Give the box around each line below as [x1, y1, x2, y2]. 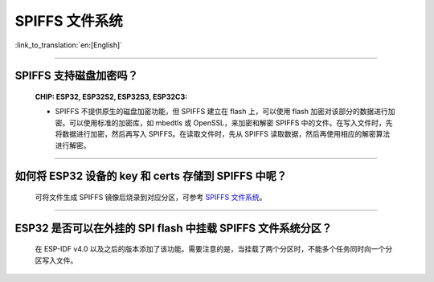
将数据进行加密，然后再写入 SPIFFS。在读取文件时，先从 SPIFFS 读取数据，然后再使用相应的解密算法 [55, 129, 391, 139]
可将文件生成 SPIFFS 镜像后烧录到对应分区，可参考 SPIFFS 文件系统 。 [35, 192, 267, 202]
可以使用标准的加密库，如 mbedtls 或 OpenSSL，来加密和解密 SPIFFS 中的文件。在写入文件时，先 [68, 117, 393, 128]
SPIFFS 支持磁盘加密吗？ [14, 69, 138, 83]
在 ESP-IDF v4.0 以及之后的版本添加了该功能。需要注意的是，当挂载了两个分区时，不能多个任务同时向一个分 [35, 244, 393, 254]
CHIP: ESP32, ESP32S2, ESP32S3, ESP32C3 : [35, 92, 188, 101]
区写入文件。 [35, 255, 78, 265]
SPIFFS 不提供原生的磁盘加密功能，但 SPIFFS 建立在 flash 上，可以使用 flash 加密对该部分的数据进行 [55, 107, 389, 116]
